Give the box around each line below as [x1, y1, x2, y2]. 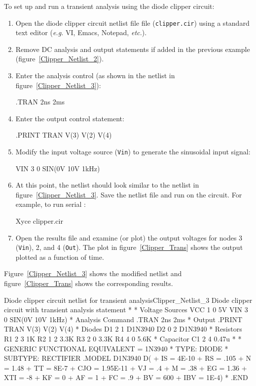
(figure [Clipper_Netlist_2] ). [15, 53, 104, 64]
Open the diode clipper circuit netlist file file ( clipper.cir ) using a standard [15, 17, 250, 28]
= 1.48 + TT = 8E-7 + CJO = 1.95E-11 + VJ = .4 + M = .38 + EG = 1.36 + [4, 362, 247, 373]
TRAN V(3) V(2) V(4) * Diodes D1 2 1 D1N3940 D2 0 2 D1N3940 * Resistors [4, 324, 242, 334]
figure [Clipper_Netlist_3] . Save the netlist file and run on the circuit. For [15, 189, 242, 199]
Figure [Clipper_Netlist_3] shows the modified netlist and [4, 268, 182, 279]
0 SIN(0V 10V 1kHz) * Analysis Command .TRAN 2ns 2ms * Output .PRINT [4, 314, 243, 324]
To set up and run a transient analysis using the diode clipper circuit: [4, 1, 215, 11]
